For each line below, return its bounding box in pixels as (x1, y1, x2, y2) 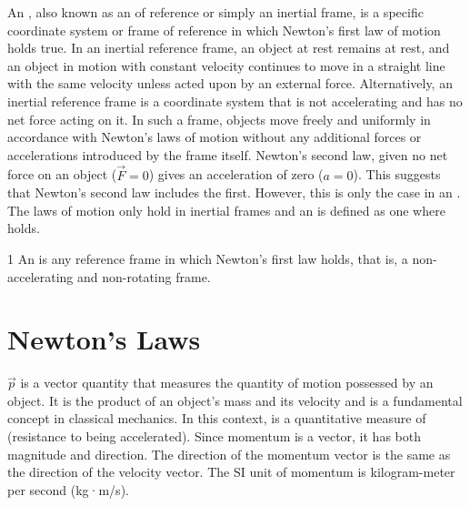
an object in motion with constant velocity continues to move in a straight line (7, 56, 445, 75)
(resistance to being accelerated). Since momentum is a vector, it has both (7, 427, 421, 446)
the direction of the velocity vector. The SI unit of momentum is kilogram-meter (7, 462, 455, 481)
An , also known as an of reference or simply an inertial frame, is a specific (7, 3, 424, 21)
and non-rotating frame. (77, 267, 211, 286)
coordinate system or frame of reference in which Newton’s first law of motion (7, 20, 441, 39)
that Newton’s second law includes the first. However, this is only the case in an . (7, 183, 461, 202)
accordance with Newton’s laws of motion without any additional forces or (7, 127, 422, 147)
